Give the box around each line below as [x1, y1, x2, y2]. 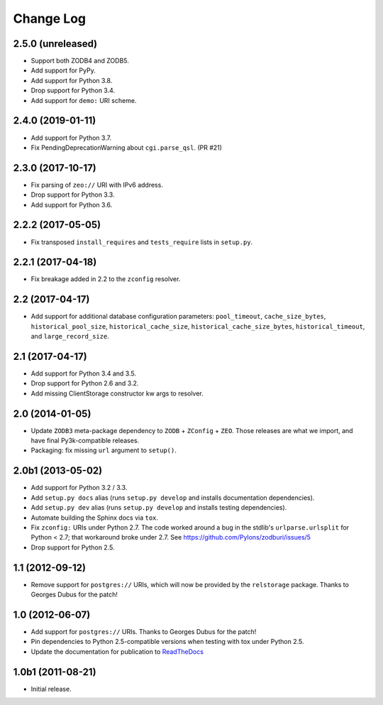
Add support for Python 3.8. [30, 76, 113, 84]
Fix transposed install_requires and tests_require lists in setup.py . [30, 238, 253, 246]
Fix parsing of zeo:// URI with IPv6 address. [30, 180, 163, 189]
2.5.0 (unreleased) [13, 38, 98, 50]
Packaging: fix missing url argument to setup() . [30, 446, 177, 454]
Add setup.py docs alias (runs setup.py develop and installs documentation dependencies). [30, 493, 315, 502]
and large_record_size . [30, 332, 109, 341]
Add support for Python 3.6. [30, 200, 113, 209]
